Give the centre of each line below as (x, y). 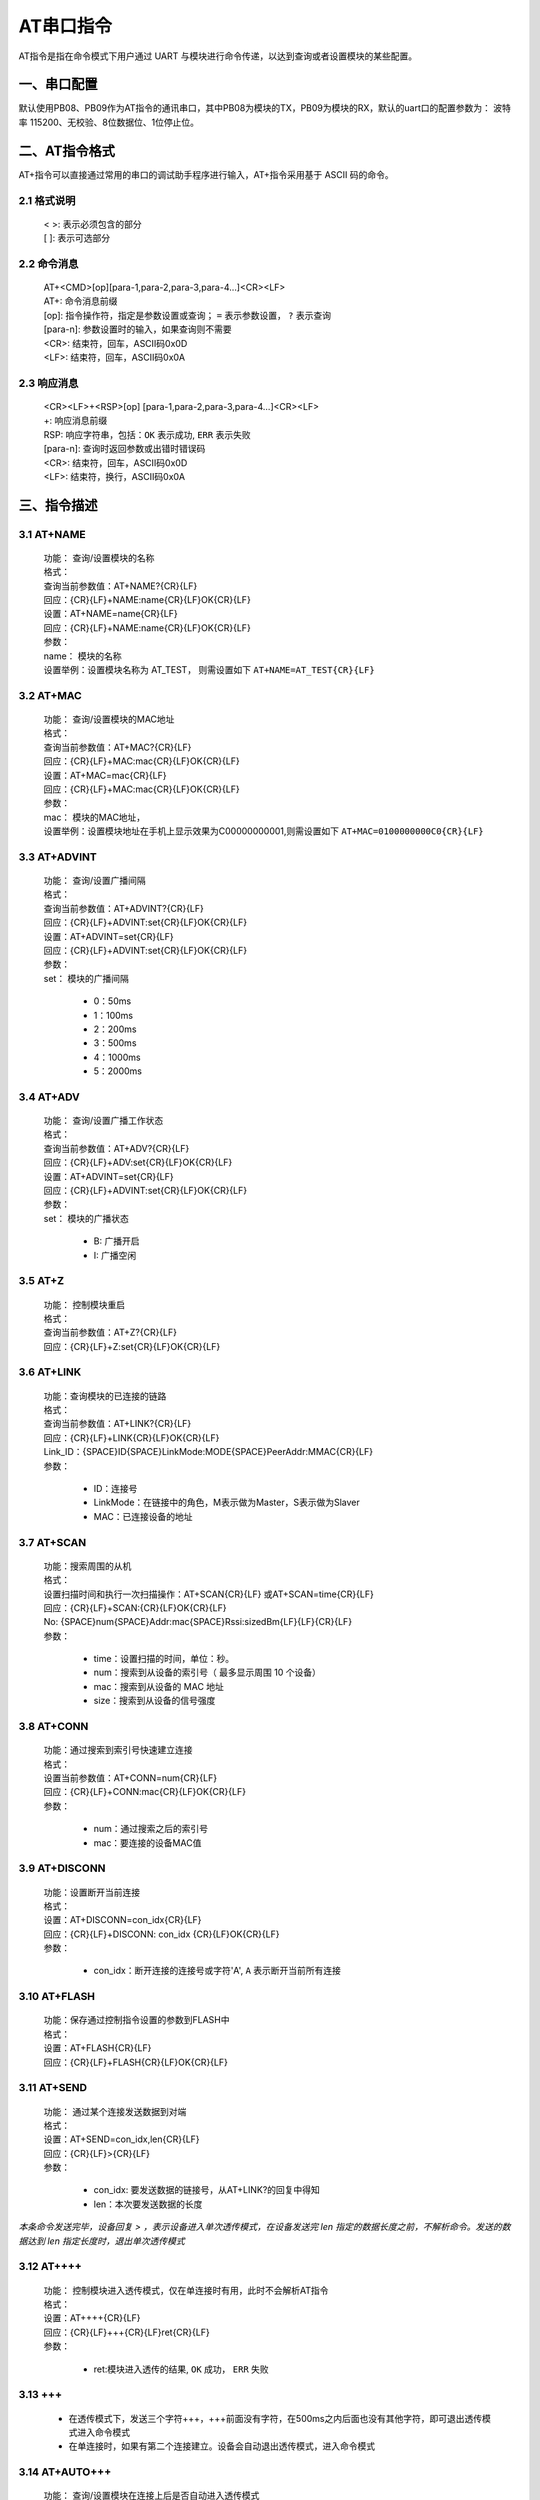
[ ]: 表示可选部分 (77, 238)
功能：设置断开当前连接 (91, 1892)
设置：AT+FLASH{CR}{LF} (97, 2048)
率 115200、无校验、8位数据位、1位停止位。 (109, 122)
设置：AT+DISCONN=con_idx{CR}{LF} (122, 1920)
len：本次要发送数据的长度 (148, 2204)
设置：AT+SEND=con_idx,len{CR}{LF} (121, 2139)
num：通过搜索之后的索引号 (151, 1829)
